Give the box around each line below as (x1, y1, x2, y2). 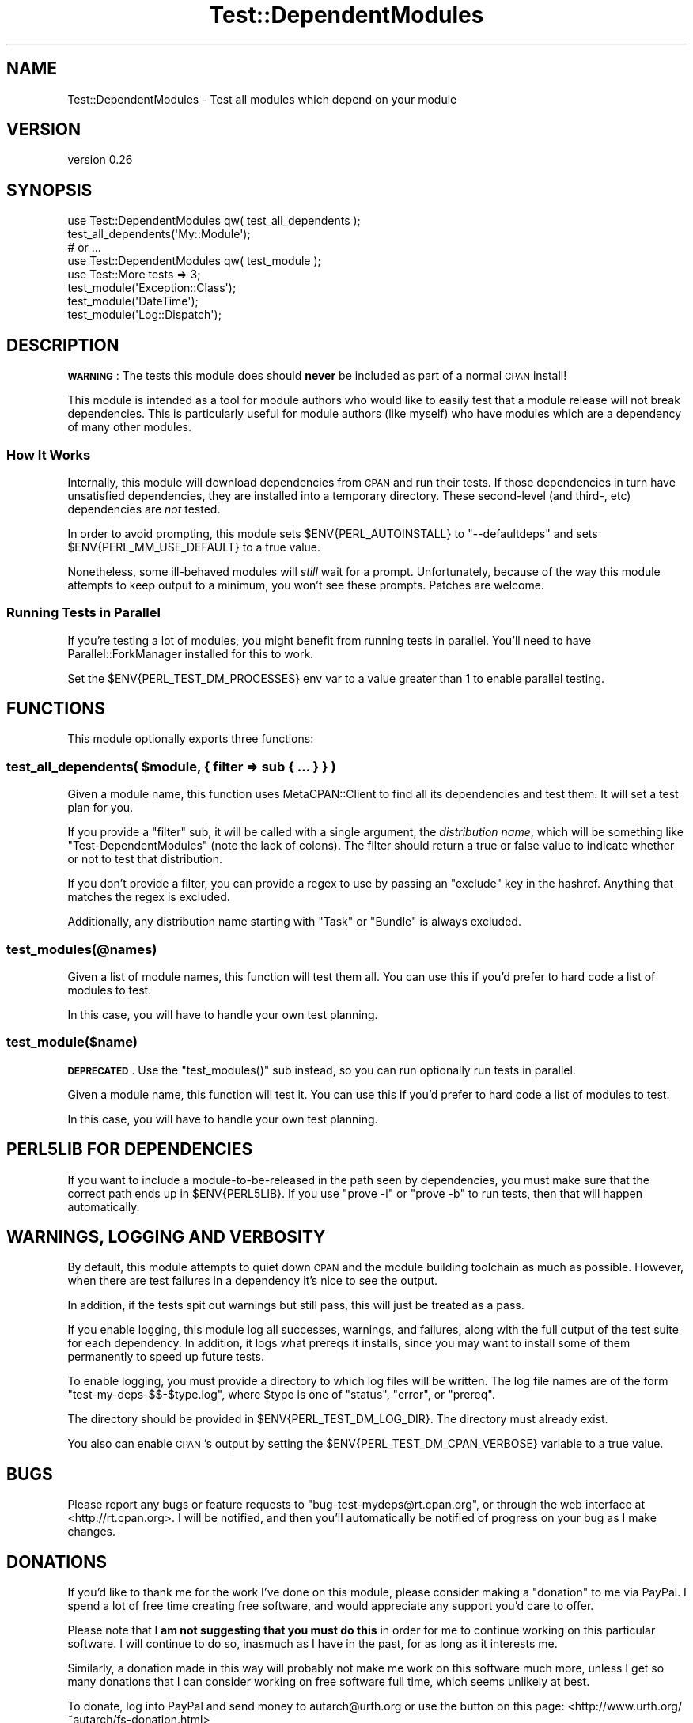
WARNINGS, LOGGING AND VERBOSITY (6, 1226, 326, 1247)
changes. (67, 1524, 116, 1539)
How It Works (6, 446, 91, 463)
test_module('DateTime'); (67, 294, 199, 309)
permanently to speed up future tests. (67, 1350, 264, 1364)
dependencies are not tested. (67, 502, 221, 516)
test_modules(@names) (6, 941, 157, 957)
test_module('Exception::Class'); (67, 281, 237, 295)
